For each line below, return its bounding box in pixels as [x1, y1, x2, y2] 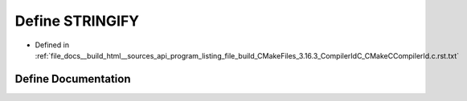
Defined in [35, 40, 70, 50]
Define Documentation [14, 72, 131, 86]
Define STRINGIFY [14, 12, 140, 30]
